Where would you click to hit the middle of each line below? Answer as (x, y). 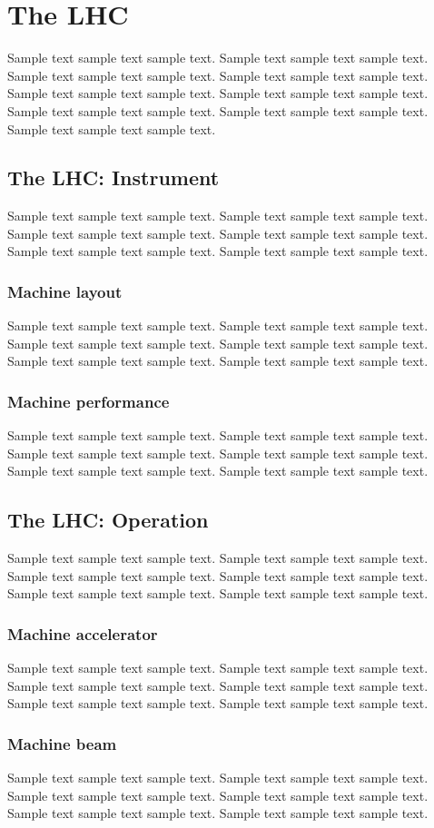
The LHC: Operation (108, 520)
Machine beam (62, 743)
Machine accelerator (83, 633)
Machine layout (65, 291)
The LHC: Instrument (113, 177)
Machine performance (89, 401)
